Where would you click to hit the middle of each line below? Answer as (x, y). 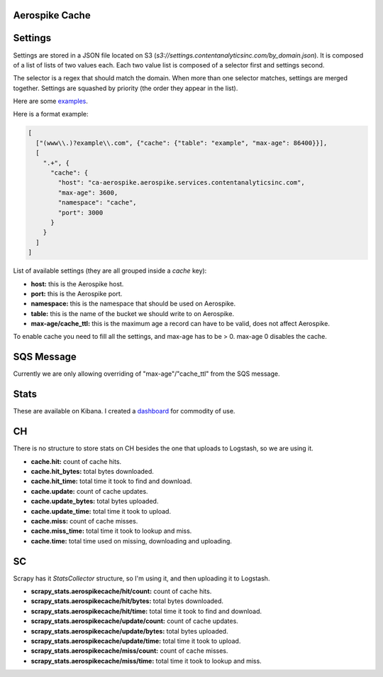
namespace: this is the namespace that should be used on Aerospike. (133, 304)
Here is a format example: (51, 114)
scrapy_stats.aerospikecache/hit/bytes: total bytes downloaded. (127, 601)
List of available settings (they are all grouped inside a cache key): (110, 271)
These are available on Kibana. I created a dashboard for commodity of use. (124, 411)
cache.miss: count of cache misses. (84, 521)
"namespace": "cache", (98, 203)
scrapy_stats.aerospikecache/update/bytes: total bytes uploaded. (129, 631)
